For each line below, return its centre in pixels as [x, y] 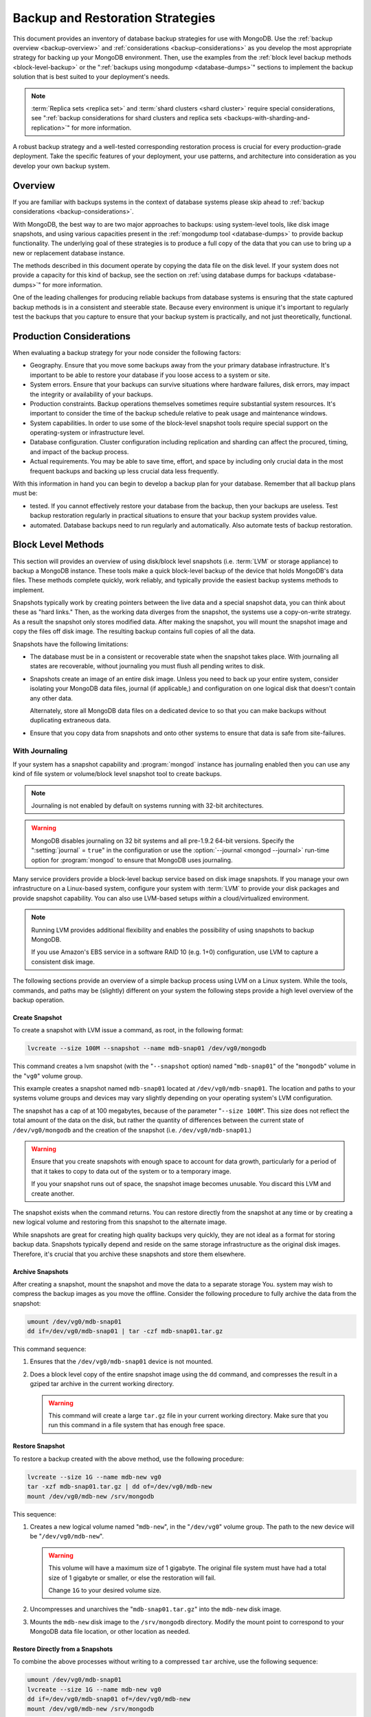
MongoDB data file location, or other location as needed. [110, 1632]
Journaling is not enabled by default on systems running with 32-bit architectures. [147, 806]
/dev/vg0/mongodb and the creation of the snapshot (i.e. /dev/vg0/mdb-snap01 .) [132, 1130]
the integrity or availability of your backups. [91, 394]
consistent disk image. [63, 962]
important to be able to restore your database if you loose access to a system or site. [150, 375]
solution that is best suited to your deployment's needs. [91, 77]
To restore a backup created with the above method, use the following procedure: [128, 1459]
